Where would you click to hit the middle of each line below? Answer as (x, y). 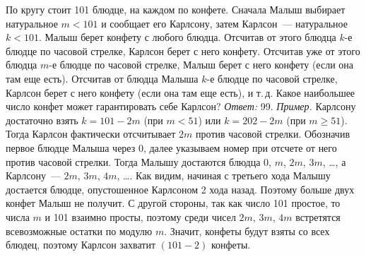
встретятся (318, 216)
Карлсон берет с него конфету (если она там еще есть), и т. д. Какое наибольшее (181, 92)
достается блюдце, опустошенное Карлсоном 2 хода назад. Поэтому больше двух (180, 189)
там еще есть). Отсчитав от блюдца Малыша (102, 78)
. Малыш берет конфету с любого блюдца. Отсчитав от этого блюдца (187, 37)
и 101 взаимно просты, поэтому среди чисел (140, 216)
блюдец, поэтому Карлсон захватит (81, 245)
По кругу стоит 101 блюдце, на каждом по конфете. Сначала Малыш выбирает (176, 9)
